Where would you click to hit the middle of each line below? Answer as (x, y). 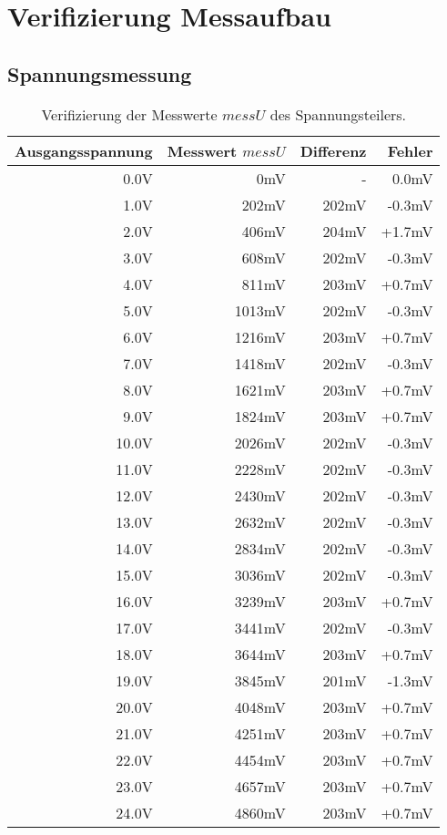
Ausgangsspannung (84, 150)
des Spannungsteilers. (338, 114)
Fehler (410, 150)
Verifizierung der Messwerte (129, 114)
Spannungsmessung (100, 73)
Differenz (333, 150)
